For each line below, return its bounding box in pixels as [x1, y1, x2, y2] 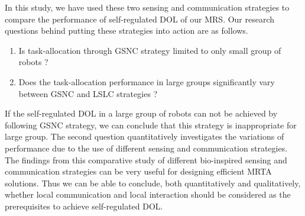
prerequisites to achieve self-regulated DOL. [5, 199, 163, 212]
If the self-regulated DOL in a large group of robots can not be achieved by [5, 107, 278, 120]
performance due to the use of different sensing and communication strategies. [5, 141, 288, 154]
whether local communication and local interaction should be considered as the [5, 188, 291, 201]
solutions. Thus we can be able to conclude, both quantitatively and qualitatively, [5, 176, 301, 189]
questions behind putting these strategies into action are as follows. [5, 24, 248, 37]
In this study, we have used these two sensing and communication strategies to [5, 1, 290, 13]
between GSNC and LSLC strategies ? [18, 87, 158, 99]
